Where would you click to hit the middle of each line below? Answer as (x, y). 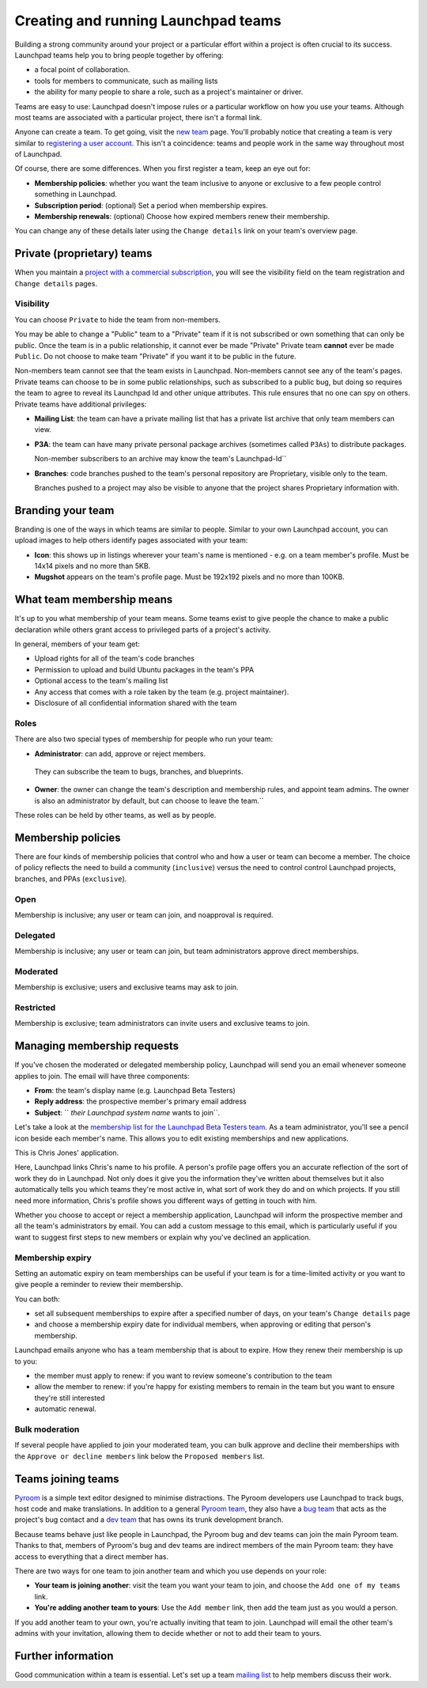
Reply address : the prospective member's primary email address (140, 1101)
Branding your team (64, 510)
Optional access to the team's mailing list (101, 681)
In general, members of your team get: (77, 644)
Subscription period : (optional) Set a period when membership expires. (151, 205)
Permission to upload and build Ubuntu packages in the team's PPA (144, 669)
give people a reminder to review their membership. (99, 1285)
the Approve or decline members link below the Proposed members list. (140, 1456)
